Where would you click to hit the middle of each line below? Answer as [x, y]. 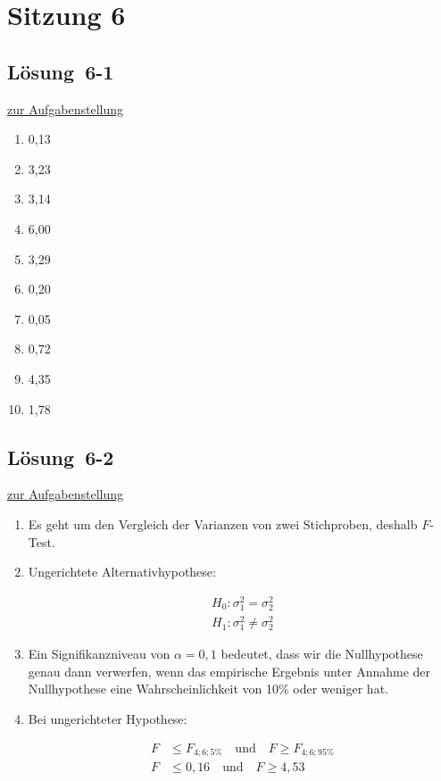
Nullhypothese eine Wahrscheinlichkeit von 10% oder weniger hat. [208, 689]
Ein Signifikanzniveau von [99, 654]
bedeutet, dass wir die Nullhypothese [322, 654]
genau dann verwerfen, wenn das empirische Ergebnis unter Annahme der [229, 671]
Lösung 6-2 [61, 457]
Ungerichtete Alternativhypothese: [122, 572]
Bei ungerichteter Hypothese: [108, 719]
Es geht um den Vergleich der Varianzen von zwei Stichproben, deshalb [223, 523]
